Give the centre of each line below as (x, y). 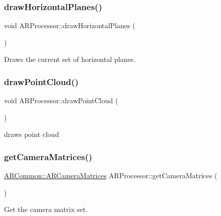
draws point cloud (32, 134)
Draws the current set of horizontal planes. (70, 59)
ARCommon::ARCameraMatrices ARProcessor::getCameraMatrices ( (111, 175)
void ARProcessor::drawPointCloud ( (61, 100)
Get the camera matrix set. (46, 209)
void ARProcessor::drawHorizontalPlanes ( (70, 25)
